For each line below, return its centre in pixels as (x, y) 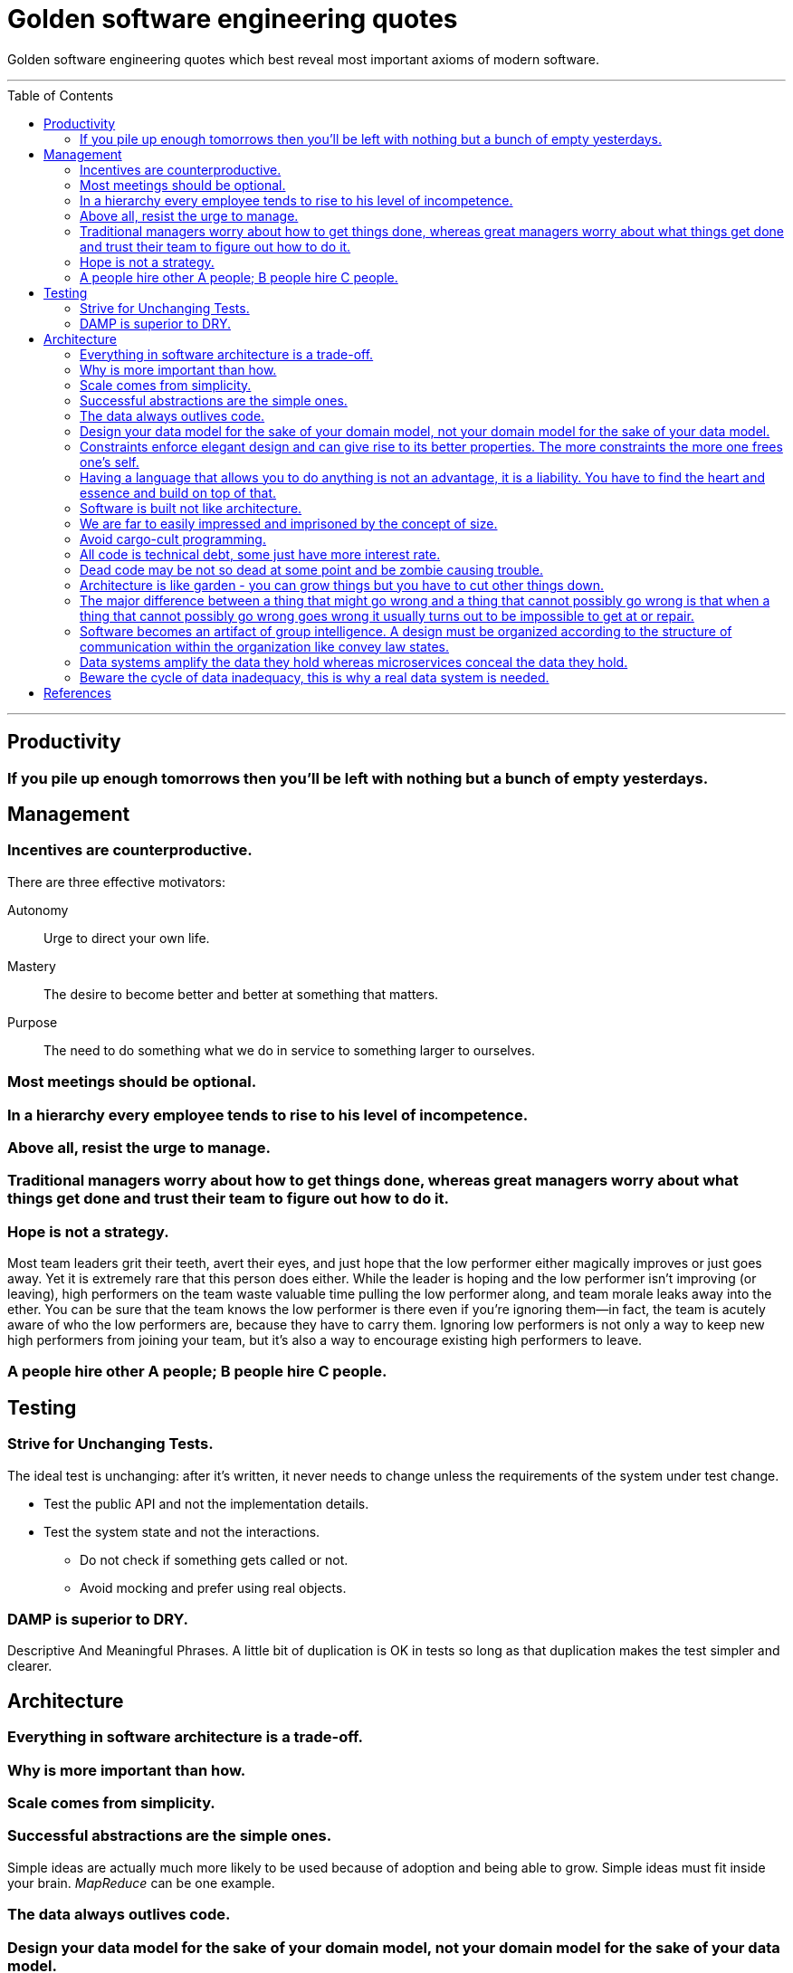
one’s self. (110, 462)
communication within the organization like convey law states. (264, 646)
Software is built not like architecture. (191, 508)
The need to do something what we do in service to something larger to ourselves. (289, 1050)
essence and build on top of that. (178, 492)
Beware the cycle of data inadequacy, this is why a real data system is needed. (315, 677)
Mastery (32, 966)
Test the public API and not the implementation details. (206, 1503)
